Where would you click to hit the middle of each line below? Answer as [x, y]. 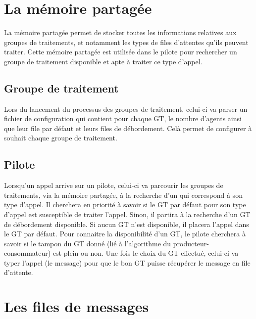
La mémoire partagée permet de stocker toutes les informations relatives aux [120, 32]
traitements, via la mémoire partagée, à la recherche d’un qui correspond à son [123, 195]
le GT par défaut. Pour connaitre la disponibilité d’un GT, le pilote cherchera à [125, 234]
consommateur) [27, 253]
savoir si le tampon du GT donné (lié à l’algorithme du [88, 243]
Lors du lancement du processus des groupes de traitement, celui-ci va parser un [126, 109]
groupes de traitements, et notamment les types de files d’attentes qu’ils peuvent [126, 42]
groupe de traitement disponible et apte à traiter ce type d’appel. [103, 61]
